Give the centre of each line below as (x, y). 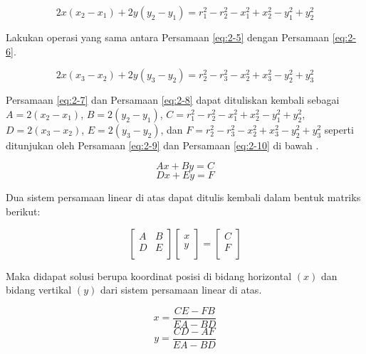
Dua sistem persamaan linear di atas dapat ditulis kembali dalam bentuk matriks (183, 197)
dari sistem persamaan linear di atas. (181, 290)
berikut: (23, 211)
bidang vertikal (39, 290)
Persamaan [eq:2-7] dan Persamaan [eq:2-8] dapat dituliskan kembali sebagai (173, 100)
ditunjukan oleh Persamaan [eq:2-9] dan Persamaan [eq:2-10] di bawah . (162, 145)
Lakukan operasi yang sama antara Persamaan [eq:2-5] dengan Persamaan (168, 37)
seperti (339, 129)
